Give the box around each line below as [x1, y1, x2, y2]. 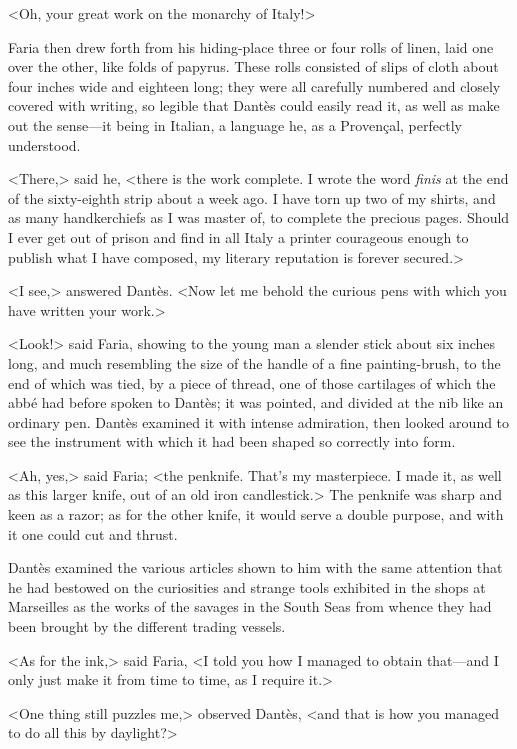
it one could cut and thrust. [8, 523, 178, 544]
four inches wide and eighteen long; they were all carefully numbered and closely [8, 75, 501, 96]
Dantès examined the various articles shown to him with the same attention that [8, 557, 503, 578]
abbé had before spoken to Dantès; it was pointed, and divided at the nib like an [8, 392, 504, 413]
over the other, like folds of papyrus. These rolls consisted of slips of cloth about [8, 56, 499, 77]
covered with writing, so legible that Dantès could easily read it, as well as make [8, 95, 500, 116]
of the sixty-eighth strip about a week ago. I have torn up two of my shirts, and [8, 187, 496, 208]
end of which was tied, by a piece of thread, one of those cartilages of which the [8, 372, 496, 393]
